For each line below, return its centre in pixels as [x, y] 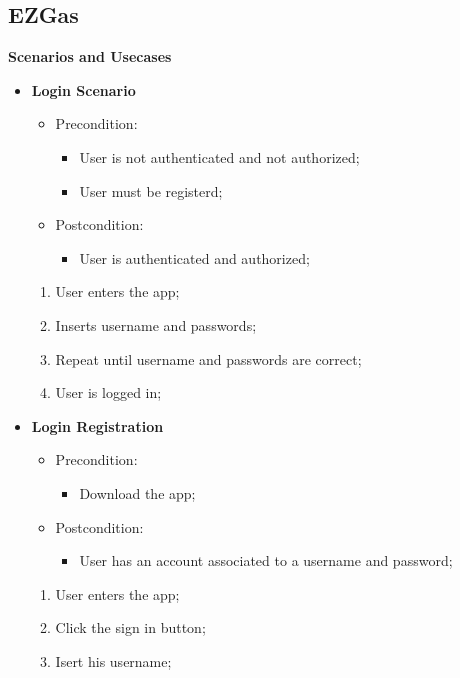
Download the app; [137, 492]
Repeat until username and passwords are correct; [208, 358]
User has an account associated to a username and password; [266, 560]
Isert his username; [113, 660]
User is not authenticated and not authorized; [219, 156]
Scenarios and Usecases [90, 56]
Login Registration [97, 425]
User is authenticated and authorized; [194, 257]
